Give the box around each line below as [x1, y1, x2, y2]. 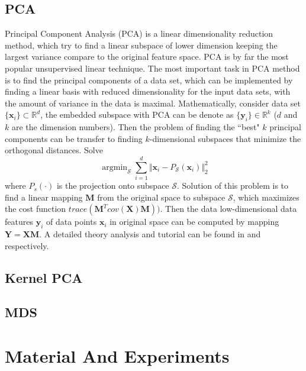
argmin [102, 163, 128, 172]
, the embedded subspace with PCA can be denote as [40, 108, 234, 121]
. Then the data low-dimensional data [160, 202, 297, 215]
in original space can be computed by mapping [109, 215, 279, 228]
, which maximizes [233, 191, 299, 203]
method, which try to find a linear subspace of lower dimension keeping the [5, 38, 278, 51]
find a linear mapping [5, 191, 83, 203]
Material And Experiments [5, 343, 230, 367]
